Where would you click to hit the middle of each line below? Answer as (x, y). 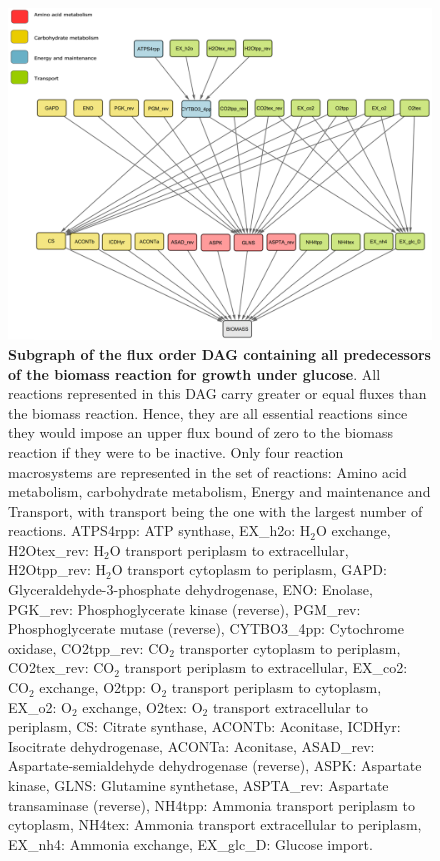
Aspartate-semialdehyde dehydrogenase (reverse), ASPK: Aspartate (215, 765)
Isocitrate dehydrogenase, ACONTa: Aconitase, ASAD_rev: (191, 745)
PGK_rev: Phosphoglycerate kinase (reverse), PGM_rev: (184, 608)
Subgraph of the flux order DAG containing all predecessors (219, 353)
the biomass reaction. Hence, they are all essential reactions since (208, 412)
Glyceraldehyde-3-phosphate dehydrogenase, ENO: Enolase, (190, 589)
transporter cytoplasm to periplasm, (290, 647)
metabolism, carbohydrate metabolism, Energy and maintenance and (219, 491)
